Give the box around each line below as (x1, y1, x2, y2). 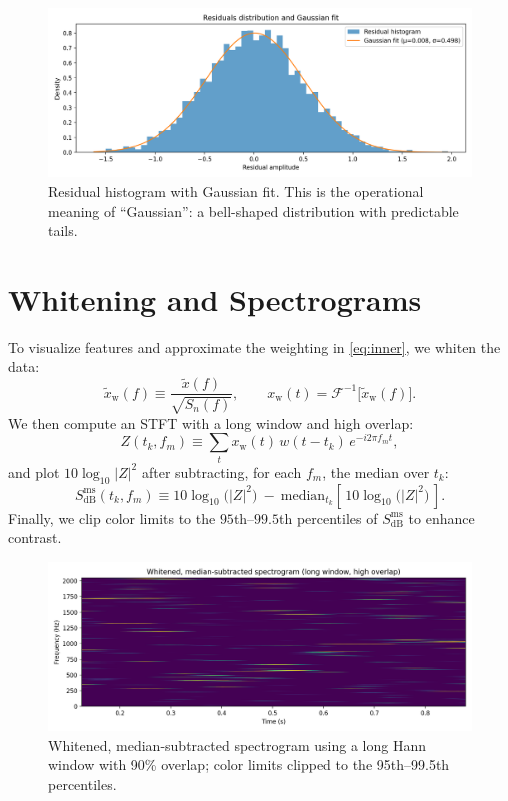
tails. (48, 220, 78, 241)
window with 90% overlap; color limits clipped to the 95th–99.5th (48, 754, 450, 775)
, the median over (322, 461, 430, 482)
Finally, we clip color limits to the (8, 507, 216, 528)
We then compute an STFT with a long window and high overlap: (8, 412, 414, 433)
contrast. (8, 527, 62, 548)
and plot (8, 461, 60, 482)
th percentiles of (279, 507, 378, 528)
